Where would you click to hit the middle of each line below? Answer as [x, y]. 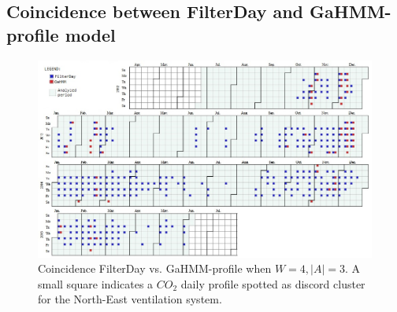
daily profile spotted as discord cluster [273, 283]
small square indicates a [96, 283]
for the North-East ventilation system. [130, 299]
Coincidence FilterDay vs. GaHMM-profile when [155, 268]
